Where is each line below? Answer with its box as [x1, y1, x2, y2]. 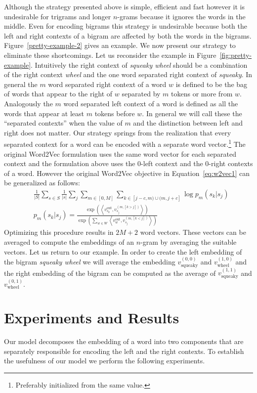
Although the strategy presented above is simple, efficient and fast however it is [4, 1, 245, 11]
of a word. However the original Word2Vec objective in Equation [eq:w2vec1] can [4, 168, 250, 178]
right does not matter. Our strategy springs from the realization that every [4, 127, 231, 137]
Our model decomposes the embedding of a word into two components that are [4, 336, 244, 347]
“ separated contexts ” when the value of [4, 118, 123, 128]
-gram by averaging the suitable [140, 237, 237, 247]
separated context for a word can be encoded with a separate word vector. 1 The [4, 137, 246, 149]
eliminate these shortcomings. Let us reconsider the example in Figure [4, 49, 216, 60]
